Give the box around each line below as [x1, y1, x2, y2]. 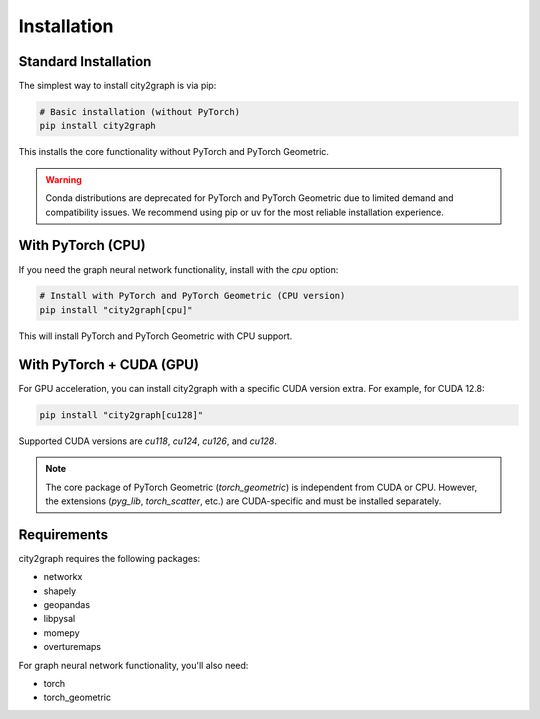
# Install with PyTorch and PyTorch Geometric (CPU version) [39, 290, 346, 302]
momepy [43, 626, 80, 639]
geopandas [43, 598, 90, 610]
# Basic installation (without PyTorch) [39, 106, 240, 118]
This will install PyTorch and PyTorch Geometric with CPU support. [18, 330, 293, 342]
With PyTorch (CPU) [18, 237, 146, 254]
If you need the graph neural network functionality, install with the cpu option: [18, 263, 339, 275]
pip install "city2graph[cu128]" [39, 409, 204, 420]
